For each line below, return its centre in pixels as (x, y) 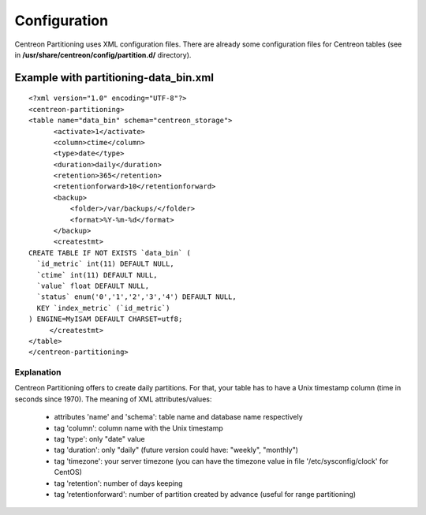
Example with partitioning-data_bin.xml (114, 78)
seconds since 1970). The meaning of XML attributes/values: (113, 399)
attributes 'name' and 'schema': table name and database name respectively (178, 417)
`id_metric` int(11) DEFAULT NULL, (106, 264)
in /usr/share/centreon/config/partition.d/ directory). (103, 54)
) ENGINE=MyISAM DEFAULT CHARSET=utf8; (106, 319)
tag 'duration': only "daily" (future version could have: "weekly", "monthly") (176, 450)
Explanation (38, 372)
